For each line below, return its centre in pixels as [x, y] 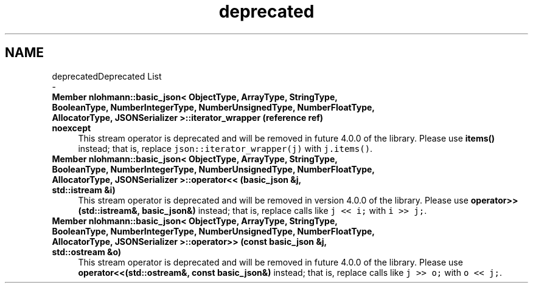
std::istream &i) [84, 190]
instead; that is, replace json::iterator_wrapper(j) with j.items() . [225, 148]
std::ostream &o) [87, 252]
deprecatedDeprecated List [107, 76]
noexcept [71, 128]
